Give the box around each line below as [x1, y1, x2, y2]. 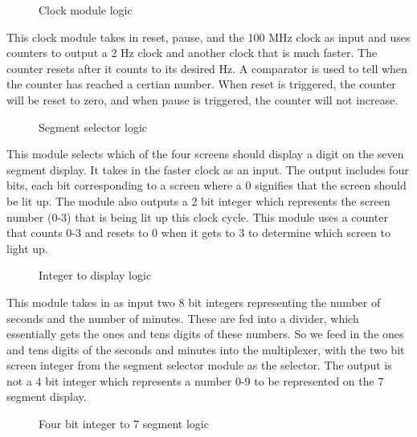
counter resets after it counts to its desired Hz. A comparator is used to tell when [6, 59, 407, 76]
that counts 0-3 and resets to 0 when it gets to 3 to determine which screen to [6, 224, 390, 241]
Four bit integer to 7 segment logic [39, 415, 209, 432]
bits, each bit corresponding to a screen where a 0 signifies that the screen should [6, 177, 407, 194]
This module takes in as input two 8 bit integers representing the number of [6, 293, 381, 310]
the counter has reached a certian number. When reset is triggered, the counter [6, 76, 396, 92]
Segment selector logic [39, 118, 148, 135]
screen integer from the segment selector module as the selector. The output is [6, 357, 392, 374]
